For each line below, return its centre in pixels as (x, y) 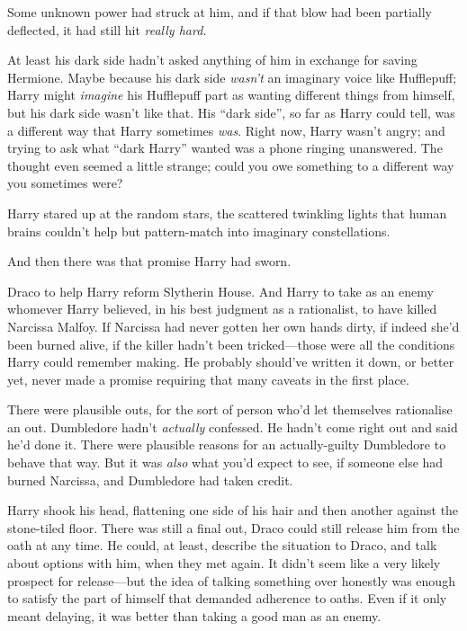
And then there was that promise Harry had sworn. (149, 261)
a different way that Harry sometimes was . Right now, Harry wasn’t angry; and (226, 130)
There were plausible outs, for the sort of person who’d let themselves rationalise (230, 409)
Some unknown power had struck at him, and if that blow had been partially (220, 12)
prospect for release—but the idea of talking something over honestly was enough (231, 580)
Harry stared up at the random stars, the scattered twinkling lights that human (227, 213)
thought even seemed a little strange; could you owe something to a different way (231, 165)
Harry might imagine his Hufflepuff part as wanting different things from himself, (231, 95)
